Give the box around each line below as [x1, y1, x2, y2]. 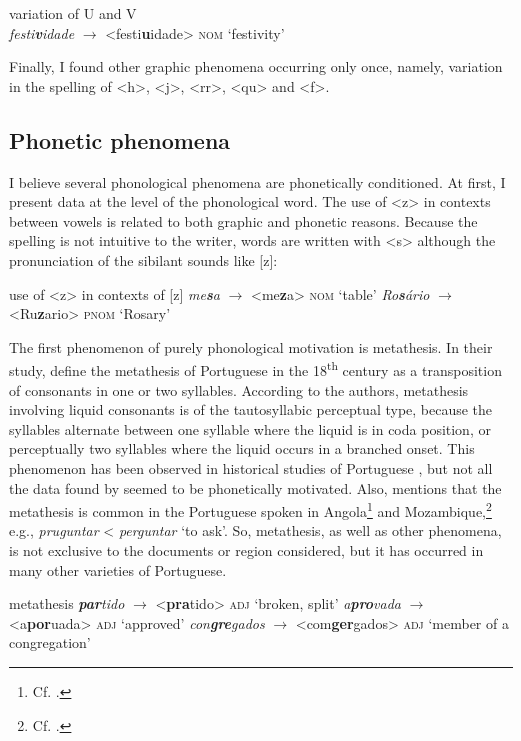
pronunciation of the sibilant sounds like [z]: [9, 249, 278, 270]
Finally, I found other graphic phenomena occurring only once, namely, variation [9, 56, 503, 77]
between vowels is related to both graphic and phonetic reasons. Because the [9, 210, 478, 231]
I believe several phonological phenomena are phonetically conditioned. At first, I [9, 171, 506, 192]
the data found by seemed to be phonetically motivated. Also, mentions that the [9, 477, 502, 498]
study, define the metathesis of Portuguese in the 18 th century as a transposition [9, 357, 502, 380]
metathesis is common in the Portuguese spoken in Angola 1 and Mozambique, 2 [9, 498, 492, 521]
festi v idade [9, 22, 75, 43]
